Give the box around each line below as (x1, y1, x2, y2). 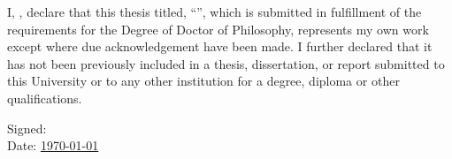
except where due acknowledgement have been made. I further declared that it (7, 37, 433, 56)
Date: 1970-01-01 (7, 136, 99, 155)
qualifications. (7, 88, 82, 107)
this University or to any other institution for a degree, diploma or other (7, 72, 400, 90)
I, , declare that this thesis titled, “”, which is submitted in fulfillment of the (7, 3, 422, 20)
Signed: (7, 118, 47, 137)
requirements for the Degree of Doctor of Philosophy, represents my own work (7, 19, 429, 38)
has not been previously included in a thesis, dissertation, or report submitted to (7, 54, 445, 72)
